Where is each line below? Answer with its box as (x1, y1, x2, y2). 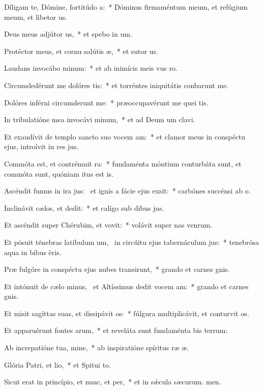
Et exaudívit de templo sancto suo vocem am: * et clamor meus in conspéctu (4, 131, 246, 142)
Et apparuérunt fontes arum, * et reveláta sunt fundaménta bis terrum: (4, 325, 228, 336)
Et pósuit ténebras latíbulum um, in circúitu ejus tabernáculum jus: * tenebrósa (4, 236, 259, 247)
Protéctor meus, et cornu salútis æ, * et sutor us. (4, 45, 158, 56)
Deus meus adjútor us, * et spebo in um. (4, 29, 132, 39)
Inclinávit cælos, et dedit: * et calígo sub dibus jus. (4, 202, 164, 213)
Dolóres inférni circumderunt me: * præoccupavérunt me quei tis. (4, 97, 209, 107)
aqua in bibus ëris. (4, 246, 62, 257)
